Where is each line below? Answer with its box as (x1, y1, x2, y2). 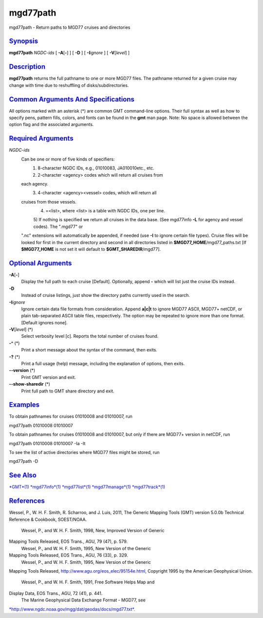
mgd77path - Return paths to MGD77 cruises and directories (9, 24, 131, 30)
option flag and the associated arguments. (9, 122, 94, 127)
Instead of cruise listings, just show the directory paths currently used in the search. (21, 292, 190, 298)
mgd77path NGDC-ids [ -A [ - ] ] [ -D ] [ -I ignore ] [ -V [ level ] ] (9, 50, 130, 56)
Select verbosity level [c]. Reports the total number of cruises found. (21, 333, 159, 339)
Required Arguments (9, 134, 74, 143)
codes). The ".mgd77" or (33, 224, 83, 229)
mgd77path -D (9, 458, 38, 464)
